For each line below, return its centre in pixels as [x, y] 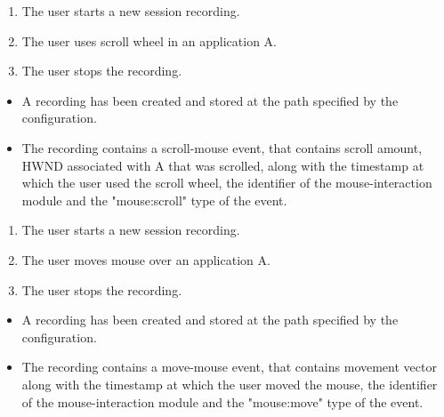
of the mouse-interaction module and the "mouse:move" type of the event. [222, 401]
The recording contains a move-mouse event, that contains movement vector [229, 367]
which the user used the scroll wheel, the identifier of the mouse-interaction [227, 183]
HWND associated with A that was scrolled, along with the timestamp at [223, 165]
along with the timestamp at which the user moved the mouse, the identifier [230, 384]
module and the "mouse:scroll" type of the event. [154, 200]
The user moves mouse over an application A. [146, 259]
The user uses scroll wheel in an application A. [149, 40]
